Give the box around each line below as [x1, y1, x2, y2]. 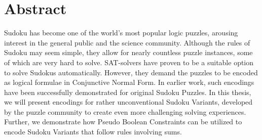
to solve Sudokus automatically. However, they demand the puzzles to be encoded [4, 67, 258, 77]
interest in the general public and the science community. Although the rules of [4, 37, 250, 48]
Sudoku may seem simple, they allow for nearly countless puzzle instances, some [4, 47, 253, 58]
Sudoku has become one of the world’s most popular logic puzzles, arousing [4, 27, 238, 38]
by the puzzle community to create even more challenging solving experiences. [4, 106, 246, 117]
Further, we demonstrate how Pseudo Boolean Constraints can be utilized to [4, 116, 242, 127]
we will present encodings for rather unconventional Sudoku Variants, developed [4, 97, 253, 107]
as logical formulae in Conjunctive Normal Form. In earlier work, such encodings [4, 77, 254, 87]
